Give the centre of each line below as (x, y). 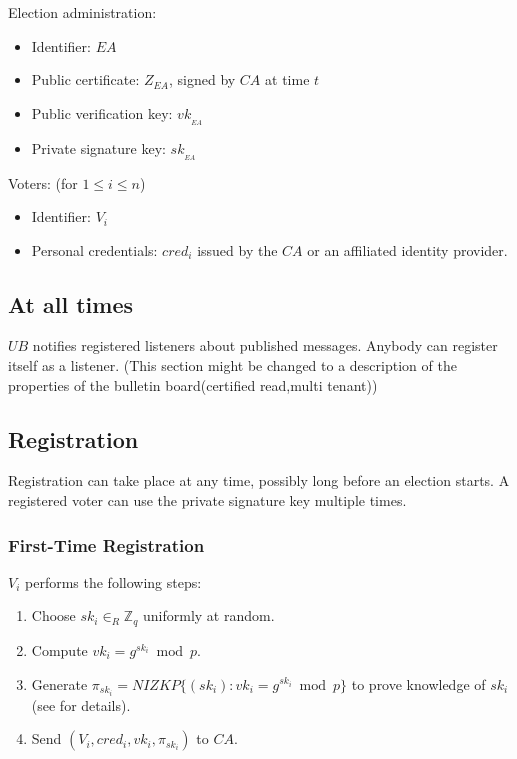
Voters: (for (43, 182)
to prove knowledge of (418, 683)
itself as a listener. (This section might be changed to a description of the (232, 365)
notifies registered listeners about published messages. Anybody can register (265, 345)
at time (287, 79)
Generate (59, 683)
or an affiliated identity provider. (407, 249)
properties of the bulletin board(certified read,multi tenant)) (193, 384)
